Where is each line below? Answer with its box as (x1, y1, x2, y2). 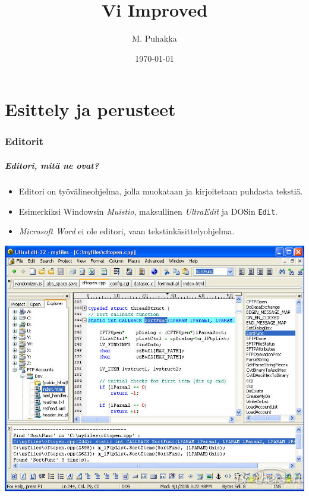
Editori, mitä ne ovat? (5, 159, 99, 171)
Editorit (5, 134, 44, 149)
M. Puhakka (132, 32, 177, 45)
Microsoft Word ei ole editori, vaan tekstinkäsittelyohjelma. (18, 225, 235, 237)
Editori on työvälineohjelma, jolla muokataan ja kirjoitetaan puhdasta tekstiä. (18, 184, 303, 197)
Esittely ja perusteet (5, 97, 176, 121)
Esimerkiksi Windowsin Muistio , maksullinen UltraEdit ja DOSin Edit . (18, 205, 278, 217)
